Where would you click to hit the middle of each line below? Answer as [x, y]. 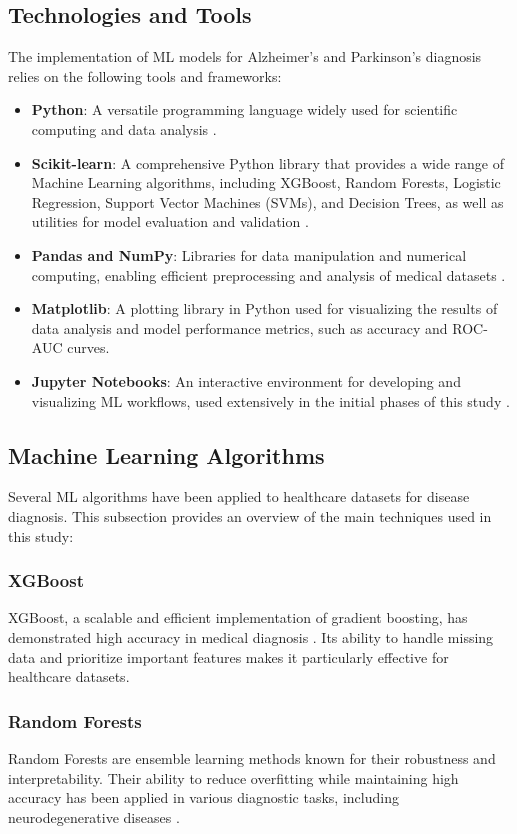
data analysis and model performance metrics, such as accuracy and [239, 327]
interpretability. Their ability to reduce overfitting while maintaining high [233, 777]
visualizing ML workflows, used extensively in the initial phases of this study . [270, 400]
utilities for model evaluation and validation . [170, 221]
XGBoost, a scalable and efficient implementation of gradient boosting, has [238, 617]
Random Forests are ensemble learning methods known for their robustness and [252, 757]
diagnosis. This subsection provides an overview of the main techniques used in [250, 515]
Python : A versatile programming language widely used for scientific [244, 109]
